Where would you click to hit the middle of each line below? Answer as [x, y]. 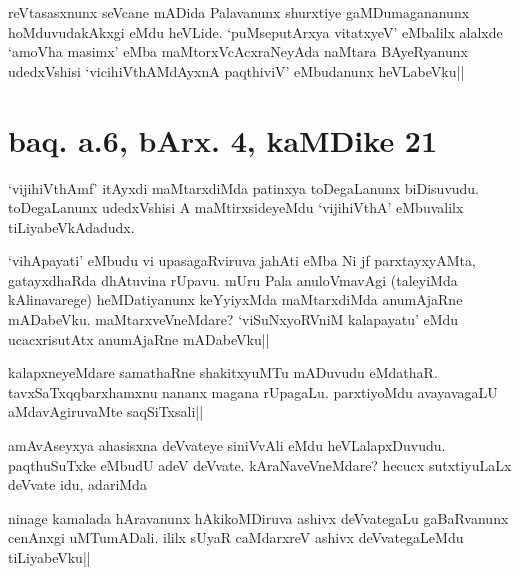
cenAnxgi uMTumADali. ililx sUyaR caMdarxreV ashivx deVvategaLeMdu [236, 537]
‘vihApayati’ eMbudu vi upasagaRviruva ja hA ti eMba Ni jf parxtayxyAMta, [242, 260]
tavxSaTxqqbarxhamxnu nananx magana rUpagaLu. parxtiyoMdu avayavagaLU [253, 391]
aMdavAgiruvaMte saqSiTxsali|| [106, 411]
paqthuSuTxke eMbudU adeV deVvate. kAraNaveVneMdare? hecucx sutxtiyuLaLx [260, 464]
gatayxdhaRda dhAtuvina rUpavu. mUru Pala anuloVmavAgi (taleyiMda [233, 279]
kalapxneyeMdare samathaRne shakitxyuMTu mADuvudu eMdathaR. [223, 372]
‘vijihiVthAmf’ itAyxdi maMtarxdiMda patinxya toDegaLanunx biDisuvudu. [244, 187]
